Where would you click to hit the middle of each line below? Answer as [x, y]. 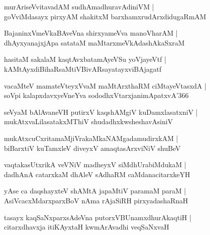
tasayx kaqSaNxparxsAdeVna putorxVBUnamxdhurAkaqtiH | [98, 217]
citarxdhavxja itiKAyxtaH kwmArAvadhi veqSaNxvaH [87, 227]
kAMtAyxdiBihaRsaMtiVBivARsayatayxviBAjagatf [83, 69]
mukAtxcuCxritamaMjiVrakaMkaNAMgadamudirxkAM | [91, 138]
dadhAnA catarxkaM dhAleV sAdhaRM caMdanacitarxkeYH [97, 174]
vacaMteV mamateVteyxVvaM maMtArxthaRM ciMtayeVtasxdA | [105, 85]
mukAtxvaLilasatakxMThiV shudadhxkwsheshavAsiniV [88, 121]
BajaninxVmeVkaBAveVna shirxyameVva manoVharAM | [91, 33]
